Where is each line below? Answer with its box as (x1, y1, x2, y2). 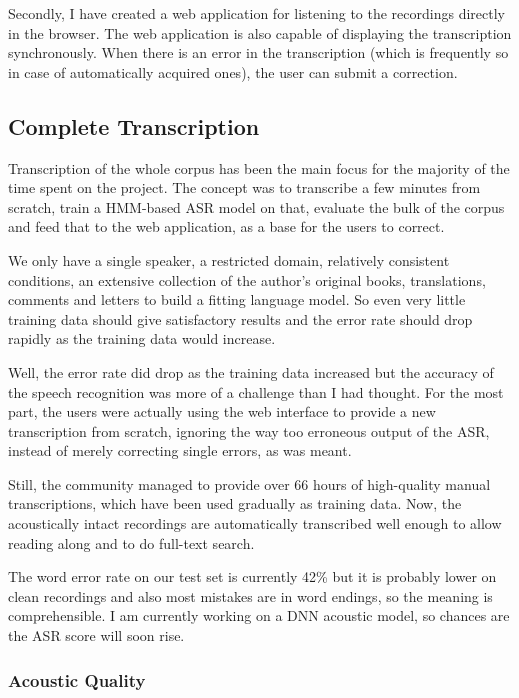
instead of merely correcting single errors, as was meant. (8, 440, 352, 461)
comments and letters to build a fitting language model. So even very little (8, 289, 466, 310)
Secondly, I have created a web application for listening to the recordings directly (8, 3, 505, 23)
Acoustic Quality (8, 667, 146, 692)
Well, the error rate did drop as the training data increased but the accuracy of (8, 361, 494, 382)
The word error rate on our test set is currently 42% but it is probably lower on (8, 566, 497, 587)
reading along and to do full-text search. (8, 532, 255, 553)
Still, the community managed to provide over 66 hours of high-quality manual (8, 473, 491, 494)
